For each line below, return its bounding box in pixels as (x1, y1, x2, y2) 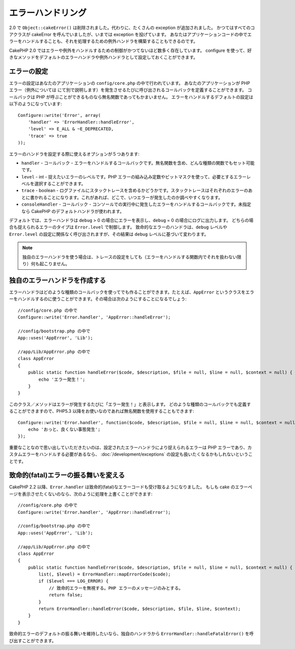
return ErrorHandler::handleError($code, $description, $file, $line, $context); (38, 606, 241, 612)
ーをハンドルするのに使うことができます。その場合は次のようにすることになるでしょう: (9, 296, 187, 302)
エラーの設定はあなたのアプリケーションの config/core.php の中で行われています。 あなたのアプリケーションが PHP (9, 80, 250, 86)
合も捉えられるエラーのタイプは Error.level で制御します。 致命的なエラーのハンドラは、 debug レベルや (9, 224, 228, 230)
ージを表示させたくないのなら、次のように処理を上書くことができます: (9, 491, 152, 497)
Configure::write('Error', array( (18, 112, 101, 118)
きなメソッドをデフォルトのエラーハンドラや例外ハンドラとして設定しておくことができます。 (9, 54, 198, 60)
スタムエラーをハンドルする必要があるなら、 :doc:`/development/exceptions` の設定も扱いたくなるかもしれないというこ (9, 451, 253, 457)
